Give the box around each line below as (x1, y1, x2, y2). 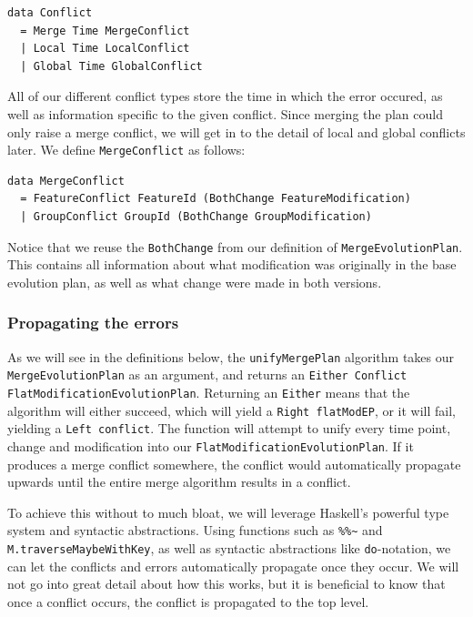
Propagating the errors (7, 311, 179, 334)
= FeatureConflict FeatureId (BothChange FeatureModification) (20, 192, 411, 206)
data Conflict (7, 6, 93, 19)
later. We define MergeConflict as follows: (7, 140, 246, 159)
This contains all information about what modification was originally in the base (7, 255, 457, 274)
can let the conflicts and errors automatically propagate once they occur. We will (7, 556, 459, 575)
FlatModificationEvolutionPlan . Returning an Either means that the (7, 382, 410, 401)
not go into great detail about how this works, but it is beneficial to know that (7, 574, 446, 593)
